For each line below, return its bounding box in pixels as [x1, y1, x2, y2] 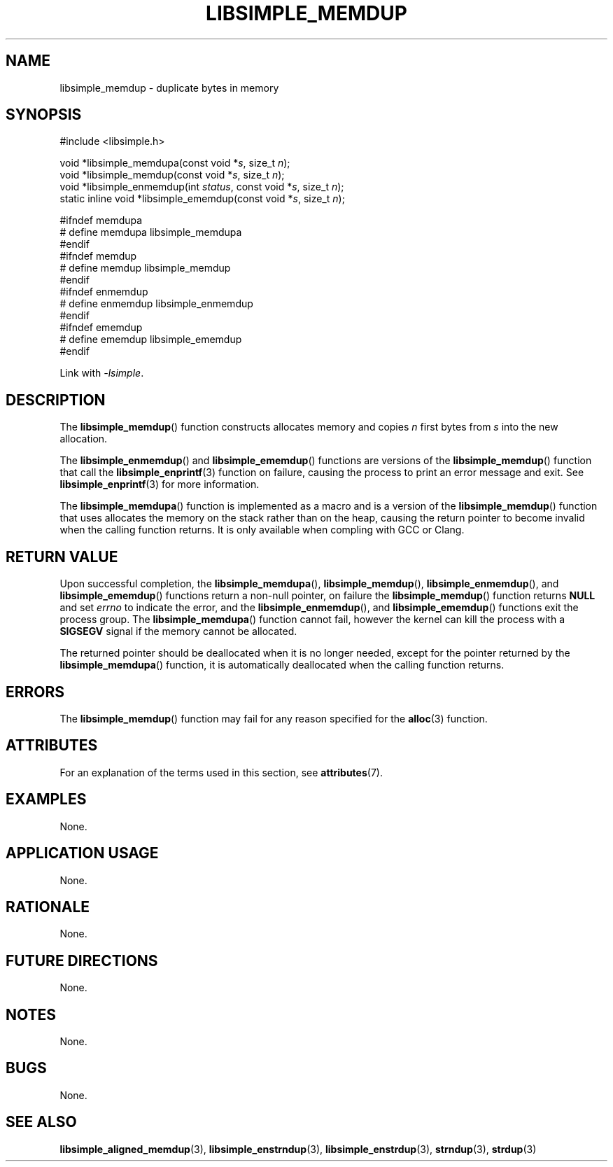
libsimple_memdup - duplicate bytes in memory [59, 81, 279, 94]
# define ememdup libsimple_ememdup [59, 333, 242, 346]
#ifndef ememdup [59, 321, 143, 334]
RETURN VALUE [6, 547, 118, 566]
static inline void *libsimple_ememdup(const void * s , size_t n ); [59, 193, 345, 205]
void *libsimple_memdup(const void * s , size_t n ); [59, 169, 285, 181]
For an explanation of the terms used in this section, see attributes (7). [59, 766, 383, 778]
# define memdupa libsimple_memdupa [59, 226, 242, 239]
